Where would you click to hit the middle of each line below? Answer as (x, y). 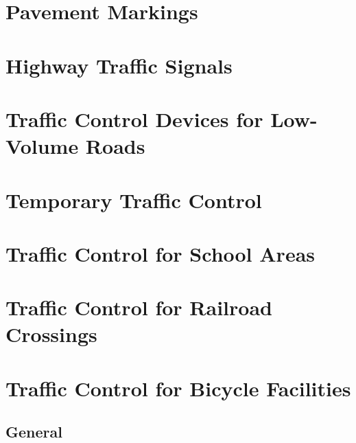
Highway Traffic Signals (119, 65)
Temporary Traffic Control (134, 200)
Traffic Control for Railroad (139, 307)
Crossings (51, 334)
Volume (42, 146)
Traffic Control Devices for (134, 118)
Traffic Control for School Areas (160, 253)
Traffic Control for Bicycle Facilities (178, 388)
